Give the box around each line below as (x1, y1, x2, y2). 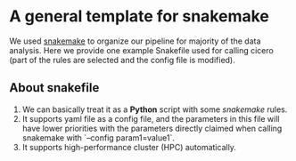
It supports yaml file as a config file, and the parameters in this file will (21, 113, 280, 124)
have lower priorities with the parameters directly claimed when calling (21, 123, 283, 133)
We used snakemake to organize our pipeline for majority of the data (9, 36, 261, 46)
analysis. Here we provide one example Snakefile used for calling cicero (9, 44, 274, 55)
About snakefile (9, 80, 100, 95)
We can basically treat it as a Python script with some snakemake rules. (21, 104, 288, 115)
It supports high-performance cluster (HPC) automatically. (21, 141, 236, 152)
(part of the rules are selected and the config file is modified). (9, 54, 236, 65)
